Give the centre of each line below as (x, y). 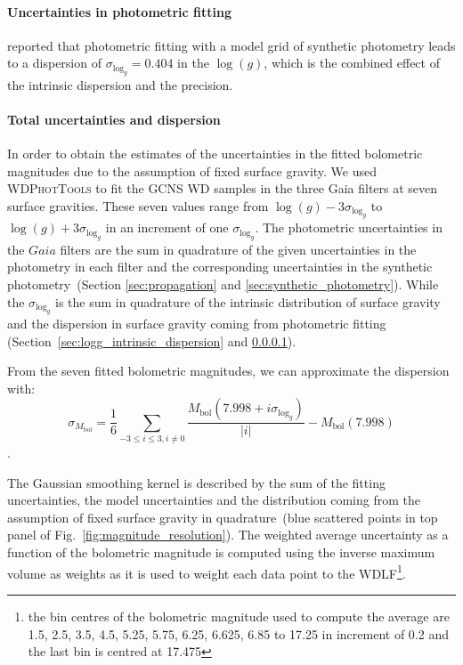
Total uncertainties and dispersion (114, 119)
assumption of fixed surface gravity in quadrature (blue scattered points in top (223, 517)
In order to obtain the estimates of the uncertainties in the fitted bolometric (215, 154)
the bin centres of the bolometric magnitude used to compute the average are (239, 616)
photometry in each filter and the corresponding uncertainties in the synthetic (220, 267)
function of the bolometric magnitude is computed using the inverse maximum (221, 552)
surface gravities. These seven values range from (138, 205)
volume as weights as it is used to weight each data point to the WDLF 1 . (207, 572)
